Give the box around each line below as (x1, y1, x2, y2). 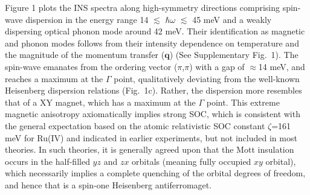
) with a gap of (189, 60, 245, 72)
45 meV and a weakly (192, 13, 272, 25)
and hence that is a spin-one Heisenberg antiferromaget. (5, 178, 212, 191)
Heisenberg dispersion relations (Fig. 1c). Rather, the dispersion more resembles (5, 84, 302, 97)
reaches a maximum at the (5, 72, 103, 85)
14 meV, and (258, 60, 305, 72)
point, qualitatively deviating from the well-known (114, 72, 300, 85)
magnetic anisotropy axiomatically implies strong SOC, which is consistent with (5, 107, 300, 120)
